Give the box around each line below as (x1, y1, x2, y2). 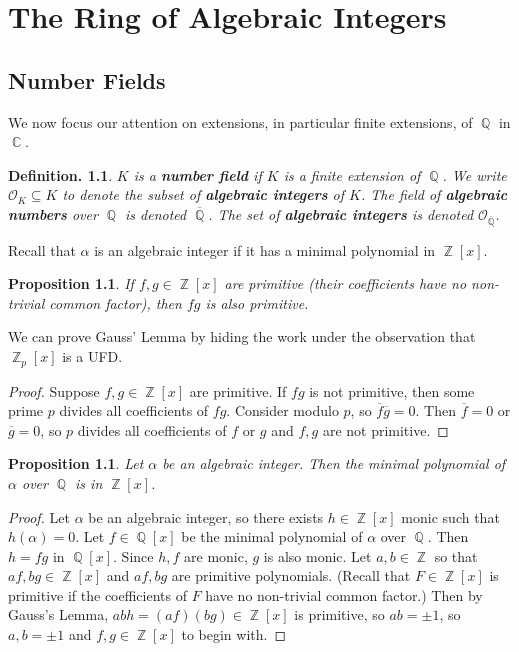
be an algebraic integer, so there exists (88, 506, 324, 527)
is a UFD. (62, 346, 123, 367)
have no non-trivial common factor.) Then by (205, 584, 483, 605)
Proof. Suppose (8, 380, 100, 401)
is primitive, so (294, 604, 385, 625)
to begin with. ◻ (181, 624, 287, 645)
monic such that (401, 506, 500, 527)
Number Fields (8, 64, 166, 95)
